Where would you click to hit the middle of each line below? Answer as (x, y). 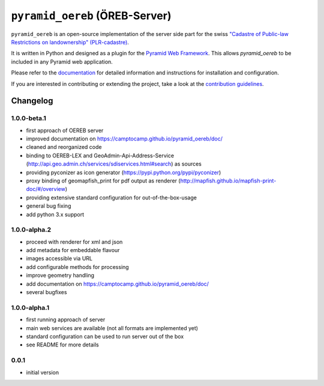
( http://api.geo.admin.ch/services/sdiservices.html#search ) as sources (114, 164)
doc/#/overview (46, 189)
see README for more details (62, 345)
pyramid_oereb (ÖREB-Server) (91, 16)
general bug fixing (49, 206)
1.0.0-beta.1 (28, 118)
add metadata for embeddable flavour (73, 250)
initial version (43, 372)
